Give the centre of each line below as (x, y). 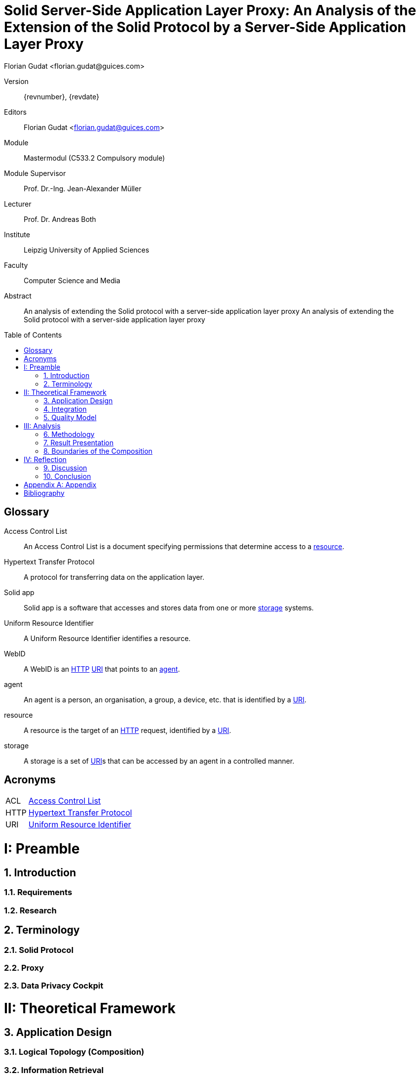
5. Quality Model (70, 417)
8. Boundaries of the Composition (98, 451)
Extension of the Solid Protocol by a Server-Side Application (205, 27)
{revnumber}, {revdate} (61, 96)
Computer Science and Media (72, 280)
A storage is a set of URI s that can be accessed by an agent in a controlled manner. (159, 761)
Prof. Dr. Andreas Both (60, 219)
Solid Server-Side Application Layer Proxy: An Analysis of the (210, 10)
